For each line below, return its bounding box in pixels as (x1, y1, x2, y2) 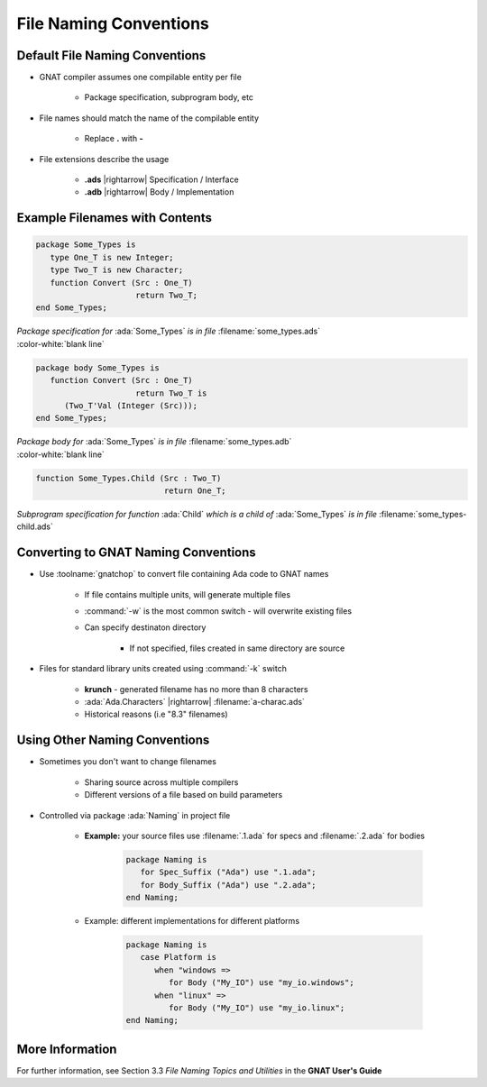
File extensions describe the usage (39, 153, 170, 164)
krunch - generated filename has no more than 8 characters (84, 683, 308, 694)
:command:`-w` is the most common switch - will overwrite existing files (84, 606, 352, 617)
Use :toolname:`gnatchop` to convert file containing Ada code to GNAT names (39, 569, 329, 580)
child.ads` (16, 521, 54, 532)
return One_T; (163, 486, 226, 496)
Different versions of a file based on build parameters (84, 790, 283, 800)
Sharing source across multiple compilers (84, 776, 239, 788)
